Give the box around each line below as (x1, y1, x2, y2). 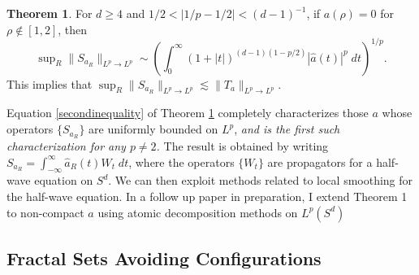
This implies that (6, 75, 93, 92)
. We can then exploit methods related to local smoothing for (108, 172, 413, 189)
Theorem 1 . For (6, 5, 93, 21)
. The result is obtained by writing (156, 137, 329, 154)
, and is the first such (234, 120, 340, 137)
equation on (34, 172, 93, 189)
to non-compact (6, 203, 84, 220)
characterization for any (6, 137, 126, 154)
